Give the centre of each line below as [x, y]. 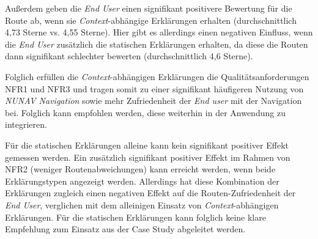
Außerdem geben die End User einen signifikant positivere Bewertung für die [149, 8]
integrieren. [26, 124]
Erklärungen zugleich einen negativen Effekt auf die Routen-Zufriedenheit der [150, 193]
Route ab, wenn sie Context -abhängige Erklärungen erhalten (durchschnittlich [151, 20]
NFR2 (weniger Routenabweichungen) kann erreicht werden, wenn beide [140, 169]
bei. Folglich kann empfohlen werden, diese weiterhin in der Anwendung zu [145, 112]
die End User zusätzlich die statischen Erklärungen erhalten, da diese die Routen [157, 44]
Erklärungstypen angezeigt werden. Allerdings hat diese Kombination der [142, 181]
